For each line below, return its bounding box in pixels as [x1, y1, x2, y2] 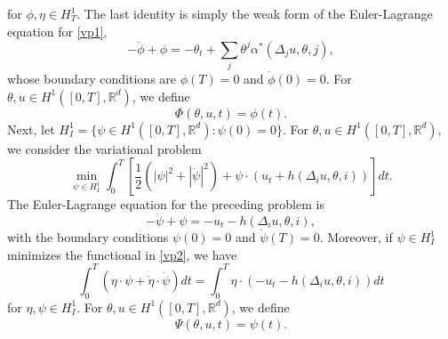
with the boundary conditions [7, 228, 169, 246]
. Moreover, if [319, 228, 393, 246]
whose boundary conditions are [7, 69, 177, 88]
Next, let [7, 119, 55, 138]
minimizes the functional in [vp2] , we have [7, 245, 237, 263]
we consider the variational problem [7, 139, 202, 157]
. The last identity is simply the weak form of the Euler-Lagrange [76, 4, 433, 22]
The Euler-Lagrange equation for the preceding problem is [7, 195, 324, 214]
